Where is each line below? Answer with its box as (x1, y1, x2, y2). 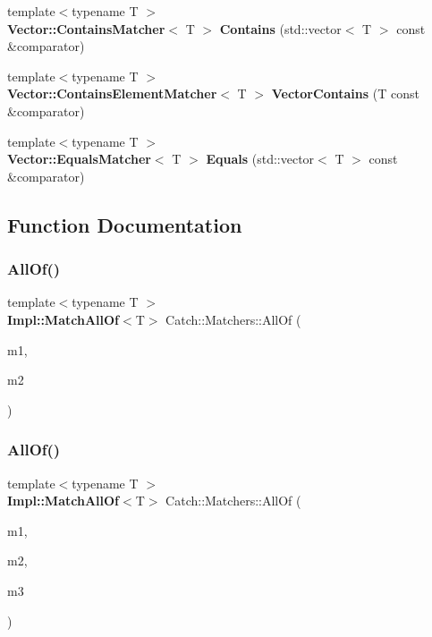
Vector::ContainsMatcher (7, 19, 165, 38)
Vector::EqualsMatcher (7, 149, 151, 168)
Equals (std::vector (206, 149, 315, 168)
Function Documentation (7, 210, 242, 238)
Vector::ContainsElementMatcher (7, 84, 217, 103)
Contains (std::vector (219, 19, 342, 38)
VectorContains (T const (271, 84, 419, 103)
